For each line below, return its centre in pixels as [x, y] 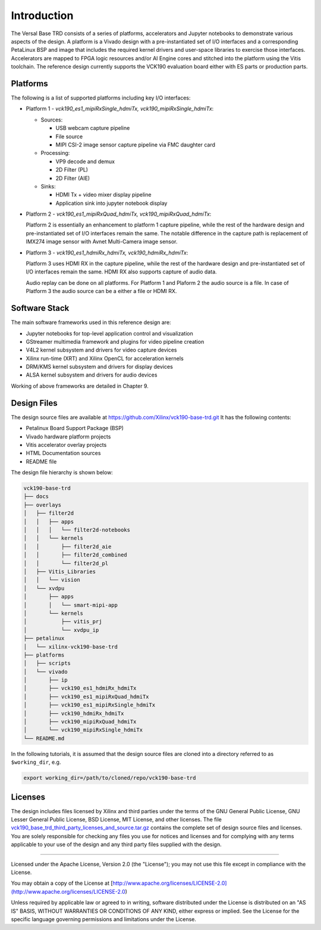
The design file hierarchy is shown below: [62, 472]
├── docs [36, 497]
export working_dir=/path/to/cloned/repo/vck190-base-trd [110, 778]
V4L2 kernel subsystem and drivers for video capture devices [101, 350]
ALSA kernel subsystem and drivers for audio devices [92, 375]
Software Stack [40, 308]
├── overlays [43, 505]
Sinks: [48, 186]
